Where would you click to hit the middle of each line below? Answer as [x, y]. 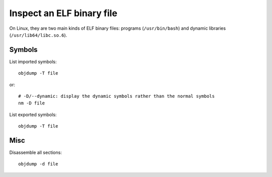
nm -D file [32, 103]
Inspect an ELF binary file [63, 13]
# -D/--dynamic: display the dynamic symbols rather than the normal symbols [117, 96]
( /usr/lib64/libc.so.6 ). [38, 35]
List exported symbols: [33, 114]
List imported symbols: [33, 62]
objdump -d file [38, 164]
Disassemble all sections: [36, 153]
